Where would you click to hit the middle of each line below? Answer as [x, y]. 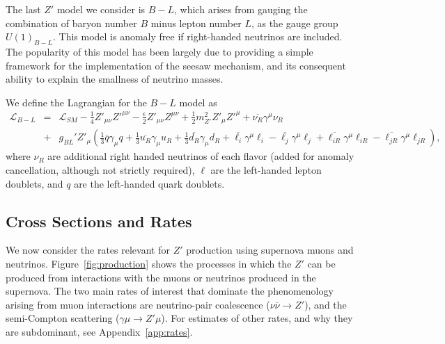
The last [23, 9]
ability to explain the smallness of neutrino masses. [115, 79]
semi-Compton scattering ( [63, 318]
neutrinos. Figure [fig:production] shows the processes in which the [149, 263]
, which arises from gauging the [241, 9]
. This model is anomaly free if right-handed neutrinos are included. [197, 36]
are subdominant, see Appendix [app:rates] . [99, 331]
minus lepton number [196, 23]
